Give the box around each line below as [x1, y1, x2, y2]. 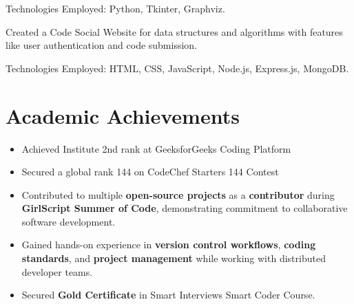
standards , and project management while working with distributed [21, 251, 326, 265]
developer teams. [21, 264, 93, 279]
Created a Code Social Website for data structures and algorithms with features [6, 24, 343, 39]
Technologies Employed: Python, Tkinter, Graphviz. [6, 1, 225, 15]
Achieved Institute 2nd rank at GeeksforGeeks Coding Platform [21, 141, 291, 155]
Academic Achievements [6, 101, 240, 129]
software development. [21, 214, 116, 228]
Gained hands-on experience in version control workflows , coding [21, 237, 316, 252]
